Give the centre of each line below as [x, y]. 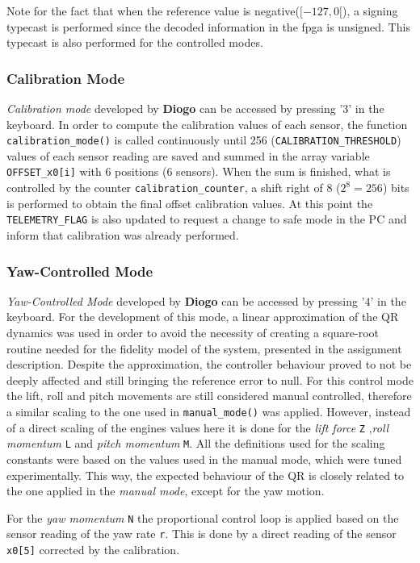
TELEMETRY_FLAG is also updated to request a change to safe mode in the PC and [207, 219]
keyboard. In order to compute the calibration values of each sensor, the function [207, 124]
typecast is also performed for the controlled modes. [135, 42]
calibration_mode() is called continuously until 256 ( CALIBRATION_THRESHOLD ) [204, 140]
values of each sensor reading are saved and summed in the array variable [188, 155]
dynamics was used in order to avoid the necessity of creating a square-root [193, 332]
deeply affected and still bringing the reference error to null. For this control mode [210, 380]
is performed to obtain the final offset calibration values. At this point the [190, 203]
